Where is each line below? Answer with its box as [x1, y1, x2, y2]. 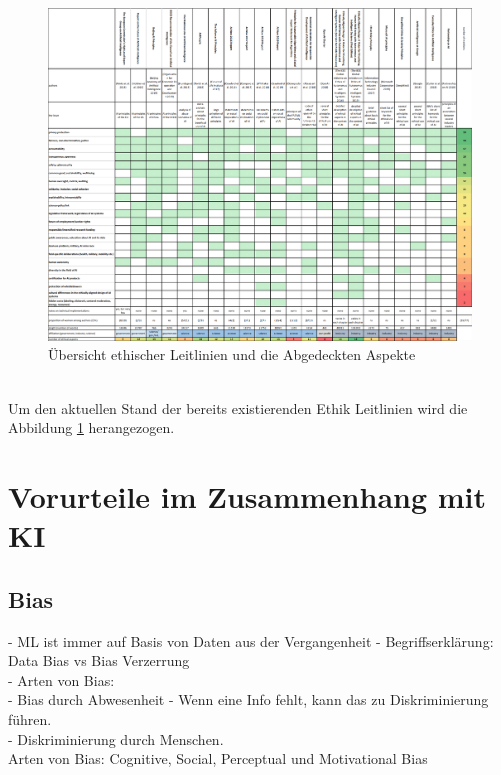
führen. [8, 708, 52, 729]
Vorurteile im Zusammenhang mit [8, 475, 487, 516]
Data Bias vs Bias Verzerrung [8, 650, 190, 671]
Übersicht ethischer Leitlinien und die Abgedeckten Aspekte [48, 344, 416, 365]
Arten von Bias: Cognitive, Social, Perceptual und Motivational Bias [8, 748, 428, 769]
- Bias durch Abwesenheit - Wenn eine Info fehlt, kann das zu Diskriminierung [8, 689, 489, 710]
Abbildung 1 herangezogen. [8, 417, 175, 438]
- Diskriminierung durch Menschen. [8, 728, 224, 749]
